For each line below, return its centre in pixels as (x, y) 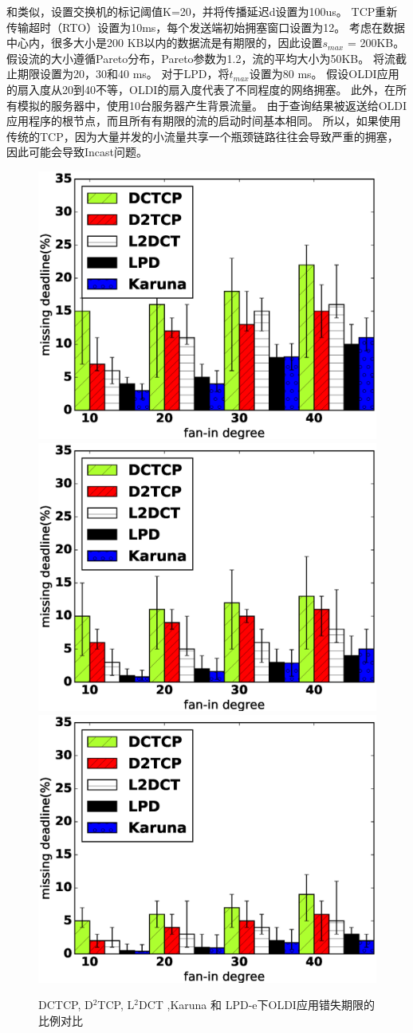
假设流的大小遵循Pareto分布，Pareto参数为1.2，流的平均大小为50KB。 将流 (201, 58)
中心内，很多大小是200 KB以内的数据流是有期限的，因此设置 (165, 43)
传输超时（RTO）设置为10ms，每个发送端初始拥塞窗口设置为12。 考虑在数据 (206, 27)
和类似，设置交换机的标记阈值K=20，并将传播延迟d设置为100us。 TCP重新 (202, 11)
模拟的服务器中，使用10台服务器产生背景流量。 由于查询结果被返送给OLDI (212, 105)
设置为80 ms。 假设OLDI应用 (324, 74)
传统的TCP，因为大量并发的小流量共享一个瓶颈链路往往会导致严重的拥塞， (203, 136)
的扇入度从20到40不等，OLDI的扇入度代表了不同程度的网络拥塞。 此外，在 (201, 89)
